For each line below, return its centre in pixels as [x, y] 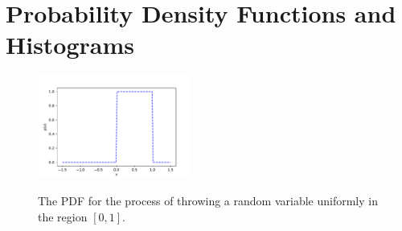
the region [63, 216]
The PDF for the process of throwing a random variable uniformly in [208, 201]
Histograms [70, 45]
